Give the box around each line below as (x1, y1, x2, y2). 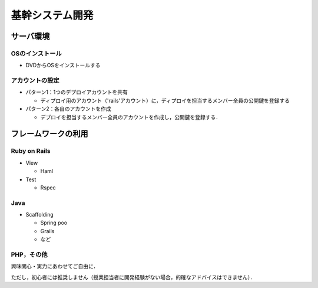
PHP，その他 (11, 251, 48, 259)
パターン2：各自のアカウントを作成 (25, 105, 111, 112)
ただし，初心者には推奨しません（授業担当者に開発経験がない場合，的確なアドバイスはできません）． (11, 273, 256, 280)
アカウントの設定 (11, 77, 59, 85)
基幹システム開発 (11, 9, 94, 22)
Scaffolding (25, 211, 54, 218)
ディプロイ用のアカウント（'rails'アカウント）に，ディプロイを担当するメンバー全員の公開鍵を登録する (40, 97, 290, 104)
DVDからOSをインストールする (25, 62, 101, 69)
